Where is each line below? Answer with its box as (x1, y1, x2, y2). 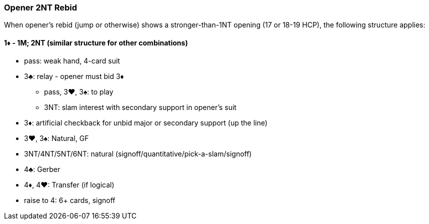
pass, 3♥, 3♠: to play (44, 87, 113, 96)
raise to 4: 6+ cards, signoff (24, 195, 115, 204)
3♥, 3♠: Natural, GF (24, 133, 89, 142)
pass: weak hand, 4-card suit (24, 56, 120, 65)
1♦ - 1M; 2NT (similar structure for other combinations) (4, 38, 188, 47)
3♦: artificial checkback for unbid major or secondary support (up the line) (24, 118, 267, 127)
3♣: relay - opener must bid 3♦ (24, 71, 124, 80)
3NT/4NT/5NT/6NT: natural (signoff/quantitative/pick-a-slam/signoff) (24, 149, 252, 158)
